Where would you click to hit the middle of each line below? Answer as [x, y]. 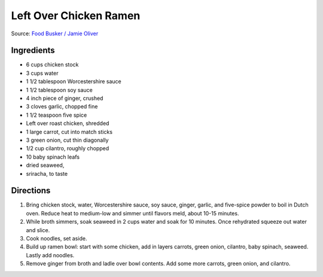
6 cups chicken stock [52, 65]
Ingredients [33, 51]
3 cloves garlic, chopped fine [62, 106]
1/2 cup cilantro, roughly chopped [68, 148]
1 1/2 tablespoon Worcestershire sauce [74, 81]
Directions [31, 191]
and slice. [38, 230]
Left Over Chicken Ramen [76, 16]
